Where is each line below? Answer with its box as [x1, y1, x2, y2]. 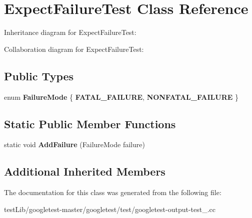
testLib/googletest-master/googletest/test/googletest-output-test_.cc [4, 204, 216, 214]
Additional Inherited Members [4, 164, 165, 179]
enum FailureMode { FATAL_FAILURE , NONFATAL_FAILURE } [4, 91, 239, 102]
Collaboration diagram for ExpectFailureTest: [4, 43, 144, 54]
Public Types [4, 68, 74, 83]
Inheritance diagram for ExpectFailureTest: [4, 27, 136, 37]
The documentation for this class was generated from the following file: [4, 187, 221, 198]
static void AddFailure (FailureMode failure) [4, 139, 145, 150]
